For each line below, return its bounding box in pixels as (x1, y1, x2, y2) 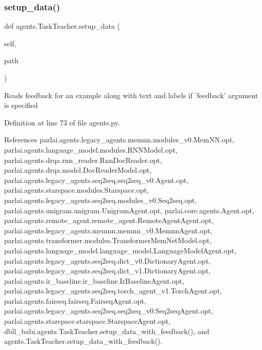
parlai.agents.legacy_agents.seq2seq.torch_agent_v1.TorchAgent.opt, (4, 285, 222, 296)
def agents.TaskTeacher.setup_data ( (4, 21, 120, 31)
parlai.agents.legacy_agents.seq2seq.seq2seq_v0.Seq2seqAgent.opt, (4, 305, 213, 316)
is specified (4, 100, 38, 110)
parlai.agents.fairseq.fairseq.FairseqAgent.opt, (4, 295, 146, 306)
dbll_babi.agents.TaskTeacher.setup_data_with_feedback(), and (4, 325, 210, 336)
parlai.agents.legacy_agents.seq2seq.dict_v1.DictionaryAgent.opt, (4, 265, 211, 276)
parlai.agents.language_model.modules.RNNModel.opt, (4, 144, 178, 155)
